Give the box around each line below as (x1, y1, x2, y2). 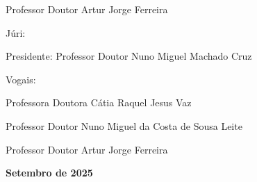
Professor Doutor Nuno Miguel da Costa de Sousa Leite (6, 118, 242, 133)
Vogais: (6, 72, 36, 86)
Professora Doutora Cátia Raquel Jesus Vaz (6, 95, 192, 110)
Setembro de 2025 (6, 165, 93, 180)
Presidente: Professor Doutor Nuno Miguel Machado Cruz (6, 49, 252, 63)
